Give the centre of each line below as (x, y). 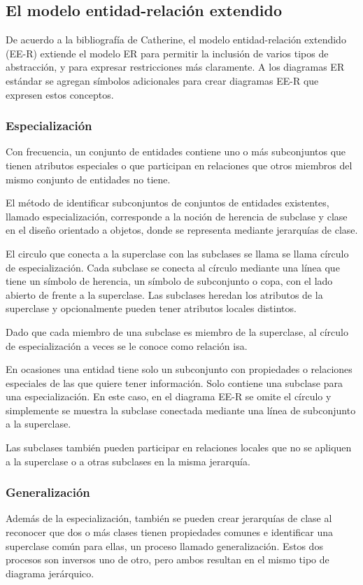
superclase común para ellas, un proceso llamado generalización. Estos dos (164, 545)
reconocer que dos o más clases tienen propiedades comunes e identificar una (170, 532)
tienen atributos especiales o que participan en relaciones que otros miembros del (179, 165)
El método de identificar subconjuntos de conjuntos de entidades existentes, (168, 203)
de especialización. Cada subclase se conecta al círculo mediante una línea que (173, 267)
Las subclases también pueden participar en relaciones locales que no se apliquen (179, 447)
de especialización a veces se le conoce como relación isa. (127, 345)
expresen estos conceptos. (60, 94)
